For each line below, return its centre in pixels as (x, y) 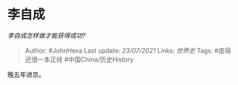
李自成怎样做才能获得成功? (47, 35)
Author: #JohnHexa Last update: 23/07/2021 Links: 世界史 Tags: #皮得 (128, 50)
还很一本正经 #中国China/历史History (79, 59)
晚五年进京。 (26, 74)
